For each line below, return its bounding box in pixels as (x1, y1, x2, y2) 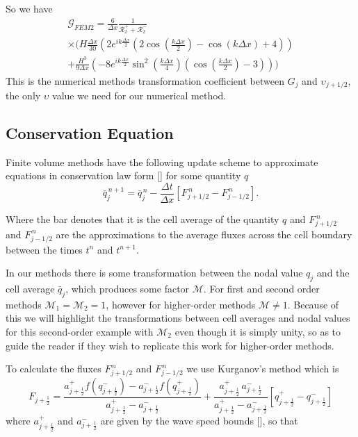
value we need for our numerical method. (52, 88, 227, 103)
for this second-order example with (6, 324, 154, 338)
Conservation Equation (6, 122, 174, 143)
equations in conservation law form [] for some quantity (6, 168, 241, 183)
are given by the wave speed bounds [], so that (100, 413, 298, 428)
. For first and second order (203, 281, 320, 295)
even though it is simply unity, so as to (174, 324, 341, 338)
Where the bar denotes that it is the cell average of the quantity (6, 212, 279, 226)
